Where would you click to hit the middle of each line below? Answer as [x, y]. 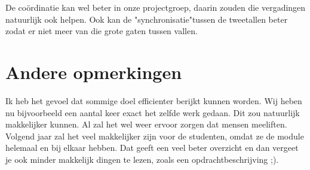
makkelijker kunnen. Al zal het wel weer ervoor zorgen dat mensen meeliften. [146, 124]
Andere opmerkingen [94, 72]
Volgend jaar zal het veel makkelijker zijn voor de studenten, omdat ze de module [155, 136]
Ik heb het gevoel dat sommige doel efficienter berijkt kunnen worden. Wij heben [154, 100]
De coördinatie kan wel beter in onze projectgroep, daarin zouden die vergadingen [156, 7]
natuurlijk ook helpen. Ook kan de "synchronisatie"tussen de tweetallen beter [147, 19]
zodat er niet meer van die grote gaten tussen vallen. [102, 31]
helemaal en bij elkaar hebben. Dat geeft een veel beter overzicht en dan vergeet [152, 148]
